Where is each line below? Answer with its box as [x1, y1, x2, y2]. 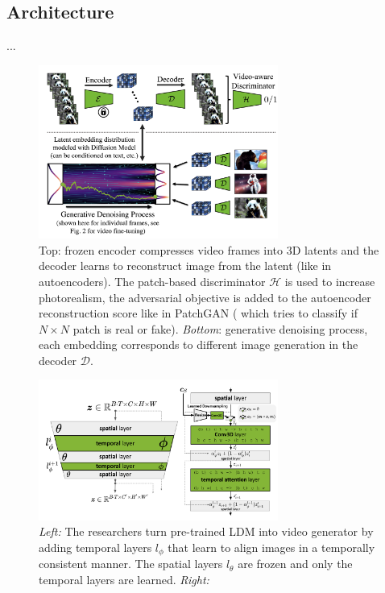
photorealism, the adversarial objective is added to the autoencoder [39, 288, 371, 305]
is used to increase [284, 272, 375, 289]
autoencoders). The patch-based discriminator [39, 272, 266, 289]
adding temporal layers [39, 538, 152, 555]
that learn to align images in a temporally [168, 538, 375, 555]
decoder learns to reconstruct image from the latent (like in [39, 257, 332, 274]
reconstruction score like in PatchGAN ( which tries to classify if [39, 305, 358, 321]
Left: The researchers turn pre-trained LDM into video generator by [39, 523, 374, 540]
